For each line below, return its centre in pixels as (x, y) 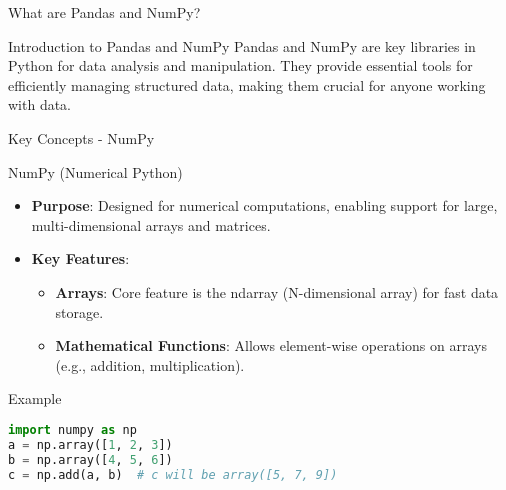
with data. (40, 104)
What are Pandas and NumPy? (104, 12)
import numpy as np (72, 429)
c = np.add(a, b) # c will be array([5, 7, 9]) (173, 474)
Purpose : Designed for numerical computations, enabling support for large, (264, 205)
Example (35, 398)
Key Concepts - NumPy (81, 137)
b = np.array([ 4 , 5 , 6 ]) (90, 459)
